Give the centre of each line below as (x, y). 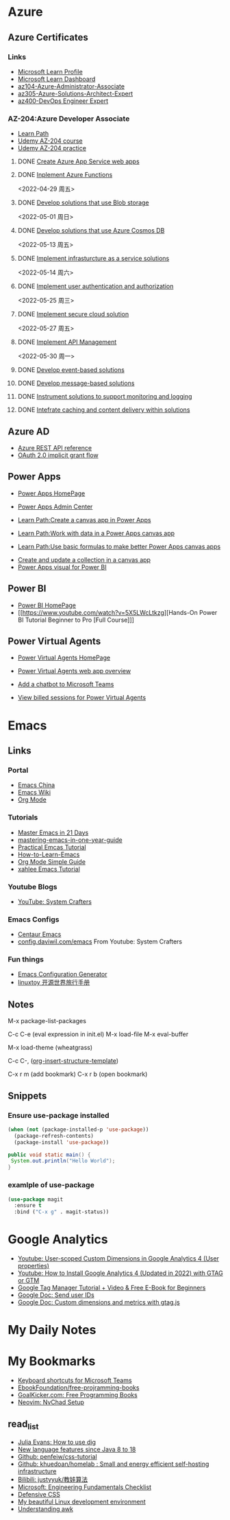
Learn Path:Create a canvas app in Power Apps (84, 519)
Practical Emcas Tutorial (52, 847)
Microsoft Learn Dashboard (56, 79)
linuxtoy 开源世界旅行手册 (54, 983)
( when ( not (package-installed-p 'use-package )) (78, 1130)
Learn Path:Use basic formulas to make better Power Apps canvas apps (119, 546)
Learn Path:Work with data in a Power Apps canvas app (96, 533)
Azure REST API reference (54, 447)
